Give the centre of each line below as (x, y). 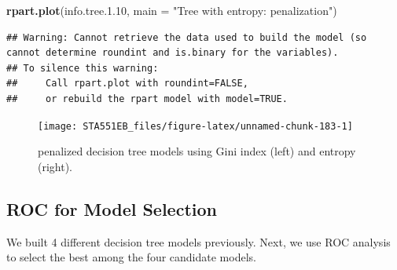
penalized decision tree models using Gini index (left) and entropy (197, 151)
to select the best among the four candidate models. (131, 257)
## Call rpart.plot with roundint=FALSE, (127, 84)
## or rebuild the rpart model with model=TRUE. (147, 99)
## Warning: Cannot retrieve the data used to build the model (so (187, 37)
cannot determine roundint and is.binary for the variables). (173, 53)
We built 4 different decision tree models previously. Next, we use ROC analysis (198, 241)
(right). (55, 166)
